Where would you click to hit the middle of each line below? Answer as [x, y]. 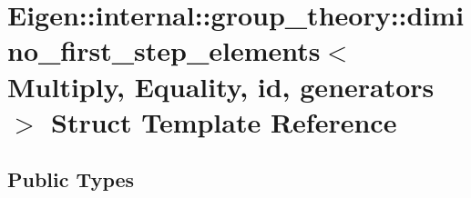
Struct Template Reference [224, 121]
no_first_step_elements [164, 50]
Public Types [71, 179]
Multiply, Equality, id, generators [221, 86]
